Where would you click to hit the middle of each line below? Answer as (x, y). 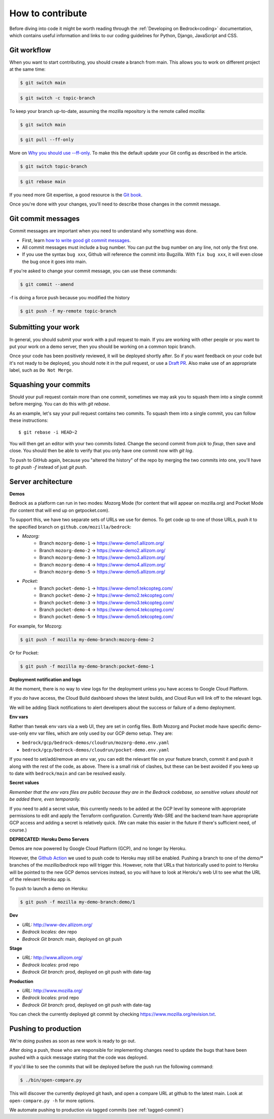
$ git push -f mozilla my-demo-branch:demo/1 (78, 902)
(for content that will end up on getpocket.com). (59, 510)
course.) (18, 830)
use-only (19, 733)
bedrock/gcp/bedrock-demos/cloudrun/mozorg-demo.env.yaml (96, 743)
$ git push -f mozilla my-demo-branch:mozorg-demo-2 (87, 639)
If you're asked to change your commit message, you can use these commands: (93, 271)
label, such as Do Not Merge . (41, 370)
